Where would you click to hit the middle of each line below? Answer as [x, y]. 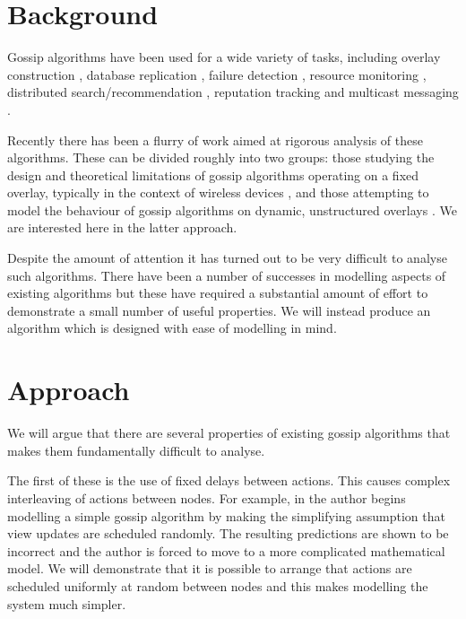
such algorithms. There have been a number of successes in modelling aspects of [227, 275]
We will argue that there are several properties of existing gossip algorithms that [229, 433]
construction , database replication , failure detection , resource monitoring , [217, 74]
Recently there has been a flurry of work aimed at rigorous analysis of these [215, 139]
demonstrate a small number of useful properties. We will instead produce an [219, 310]
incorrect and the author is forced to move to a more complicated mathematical [226, 550]
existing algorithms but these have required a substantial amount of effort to [218, 293]
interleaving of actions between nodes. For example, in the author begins [207, 497]
